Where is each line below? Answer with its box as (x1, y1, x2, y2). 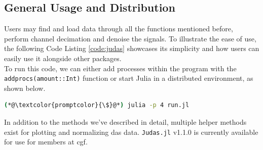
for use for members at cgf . (4, 136, 88, 147)
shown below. (4, 82, 46, 93)
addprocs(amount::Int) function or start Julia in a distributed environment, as (4, 73, 253, 83)
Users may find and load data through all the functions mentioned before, (4, 23, 233, 34)
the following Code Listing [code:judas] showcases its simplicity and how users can (4, 43, 259, 54)
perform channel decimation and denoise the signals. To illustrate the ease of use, (4, 33, 256, 43)
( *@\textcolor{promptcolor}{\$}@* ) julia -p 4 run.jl (4, 102, 190, 109)
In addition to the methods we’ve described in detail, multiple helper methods (4, 117, 247, 127)
